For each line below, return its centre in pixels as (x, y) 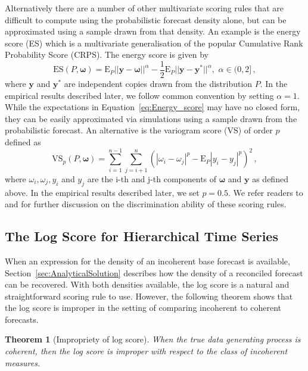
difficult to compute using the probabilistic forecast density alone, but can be (146, 19)
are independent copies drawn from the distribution (158, 84)
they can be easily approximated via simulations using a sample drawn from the (151, 118)
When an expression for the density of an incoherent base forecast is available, (147, 261)
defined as (23, 142)
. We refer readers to (265, 192)
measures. (23, 362)
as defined (270, 178)
